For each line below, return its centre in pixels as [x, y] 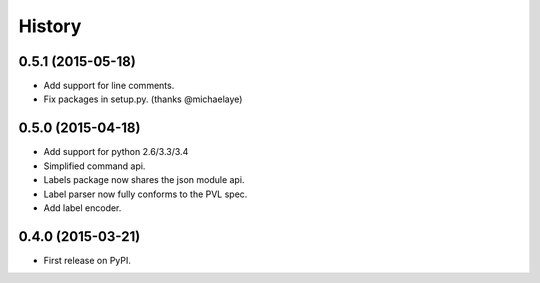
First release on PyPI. [87, 260]
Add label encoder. [82, 207]
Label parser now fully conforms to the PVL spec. [145, 194]
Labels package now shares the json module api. [144, 180]
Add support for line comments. [109, 86]
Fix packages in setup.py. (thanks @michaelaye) [143, 99]
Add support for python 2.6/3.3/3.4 [116, 152]
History [50, 26]
